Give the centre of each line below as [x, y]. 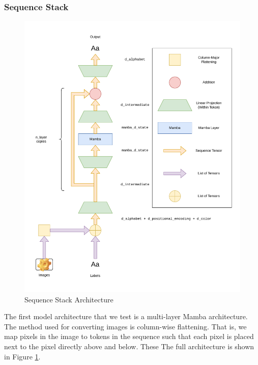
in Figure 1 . [22, 356]
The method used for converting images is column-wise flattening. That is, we [125, 326]
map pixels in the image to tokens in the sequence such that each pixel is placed [129, 336]
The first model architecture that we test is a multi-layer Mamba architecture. [126, 316]
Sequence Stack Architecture [69, 299]
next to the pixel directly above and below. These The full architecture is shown [129, 346]
